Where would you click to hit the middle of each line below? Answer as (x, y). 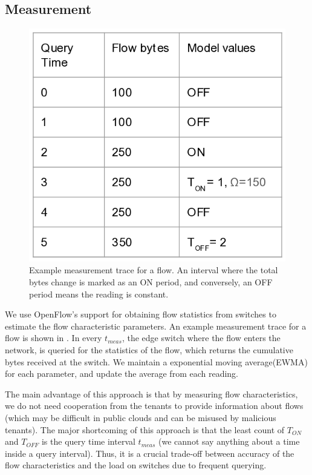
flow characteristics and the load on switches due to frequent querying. (136, 465)
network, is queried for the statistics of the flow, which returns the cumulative (149, 350)
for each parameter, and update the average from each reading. (122, 374)
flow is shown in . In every (54, 338)
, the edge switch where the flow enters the (201, 338)
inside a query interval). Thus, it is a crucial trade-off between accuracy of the (150, 453)
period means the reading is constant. (99, 294)
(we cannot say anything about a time (229, 441)
